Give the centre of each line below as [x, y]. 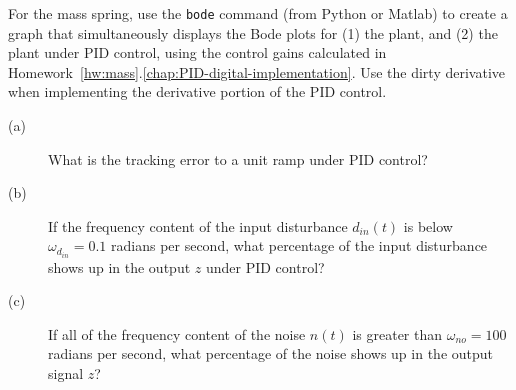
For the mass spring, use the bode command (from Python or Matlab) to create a [258, 13]
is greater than [397, 333]
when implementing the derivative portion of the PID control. [197, 91]
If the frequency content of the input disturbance [198, 225]
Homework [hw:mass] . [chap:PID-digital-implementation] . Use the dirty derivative [257, 71]
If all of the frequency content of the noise [177, 333]
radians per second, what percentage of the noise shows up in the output [271, 353]
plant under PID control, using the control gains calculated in [197, 52]
